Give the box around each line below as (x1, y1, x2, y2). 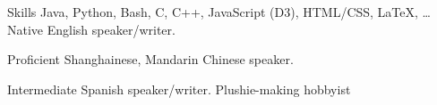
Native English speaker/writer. (7, 20, 176, 38)
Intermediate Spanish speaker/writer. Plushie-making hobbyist (7, 79, 351, 98)
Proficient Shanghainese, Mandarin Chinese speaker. (7, 50, 294, 69)
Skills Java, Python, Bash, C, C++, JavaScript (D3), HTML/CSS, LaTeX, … (7, 3, 431, 20)
